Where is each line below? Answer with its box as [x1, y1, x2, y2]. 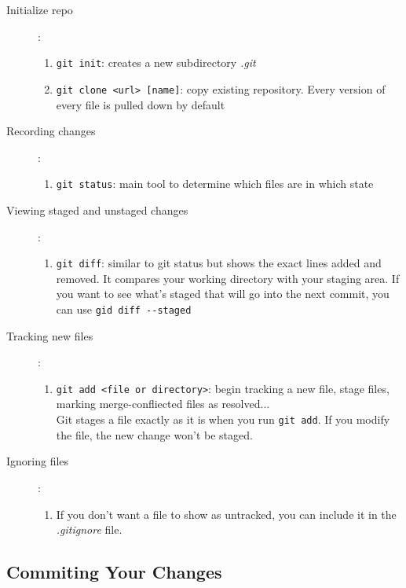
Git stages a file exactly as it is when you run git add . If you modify [56, 411, 390, 428]
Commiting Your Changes [6, 560, 222, 584]
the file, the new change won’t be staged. [56, 426, 253, 443]
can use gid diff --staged [56, 300, 192, 317]
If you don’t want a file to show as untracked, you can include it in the [56, 505, 397, 522]
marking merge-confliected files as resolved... [56, 395, 270, 412]
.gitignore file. [56, 521, 123, 538]
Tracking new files [6, 327, 93, 344]
